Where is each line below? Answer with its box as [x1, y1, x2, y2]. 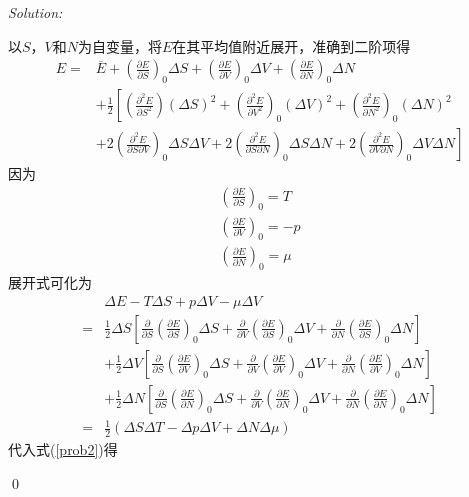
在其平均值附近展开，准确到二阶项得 [172, 35, 411, 56]
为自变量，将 [78, 35, 163, 56]
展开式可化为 [8, 272, 92, 293]
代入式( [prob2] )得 [8, 439, 118, 460]
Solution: [8, 2, 63, 22]
